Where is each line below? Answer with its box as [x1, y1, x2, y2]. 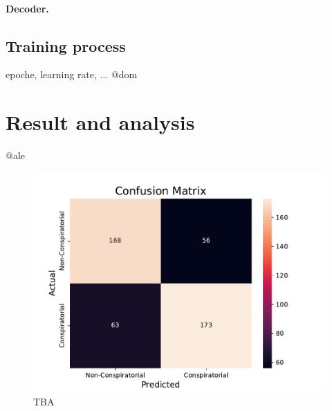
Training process [6, 35, 126, 56]
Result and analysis [6, 108, 195, 136]
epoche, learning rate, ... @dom [6, 67, 138, 82]
